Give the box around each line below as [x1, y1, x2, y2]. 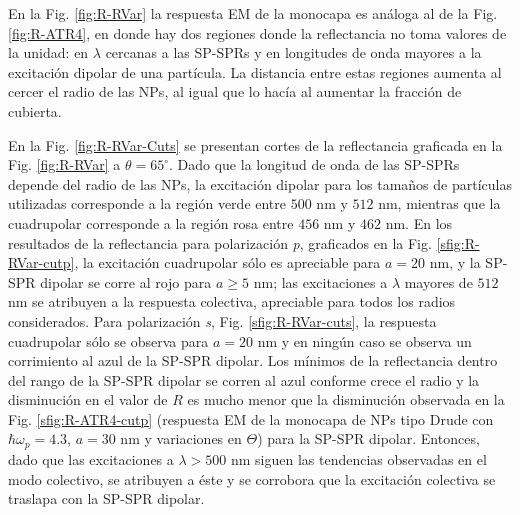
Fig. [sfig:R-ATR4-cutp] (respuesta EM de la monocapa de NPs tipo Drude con [8, 408, 494, 429]
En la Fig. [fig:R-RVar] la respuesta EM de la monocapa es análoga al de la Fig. [8, 3, 498, 23]
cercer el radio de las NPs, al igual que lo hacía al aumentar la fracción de [8, 81, 462, 102]
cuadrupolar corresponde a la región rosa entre [8, 212, 294, 233]
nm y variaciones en [120, 428, 242, 449]
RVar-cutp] [8, 252, 75, 273]
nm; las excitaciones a [253, 271, 388, 292]
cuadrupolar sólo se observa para [8, 330, 209, 351]
